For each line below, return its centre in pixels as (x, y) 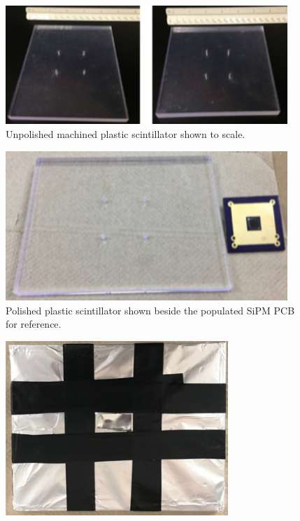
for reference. (34, 324)
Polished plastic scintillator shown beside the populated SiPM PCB (150, 310)
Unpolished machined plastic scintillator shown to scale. (126, 134)
